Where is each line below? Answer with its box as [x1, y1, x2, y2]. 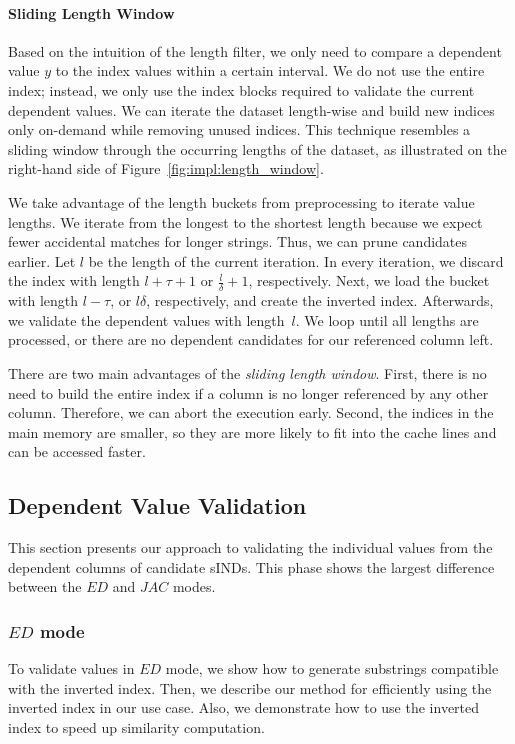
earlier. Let [8, 250, 76, 271]
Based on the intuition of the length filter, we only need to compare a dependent [8, 40, 502, 61]
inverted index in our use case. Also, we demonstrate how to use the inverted [8, 697, 480, 718]
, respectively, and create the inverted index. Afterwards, [146, 290, 494, 311]
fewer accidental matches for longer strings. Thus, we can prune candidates [8, 231, 468, 252]
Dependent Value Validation [8, 490, 307, 521]
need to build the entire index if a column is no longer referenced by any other [8, 382, 489, 403]
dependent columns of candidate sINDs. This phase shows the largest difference [8, 556, 495, 577]
